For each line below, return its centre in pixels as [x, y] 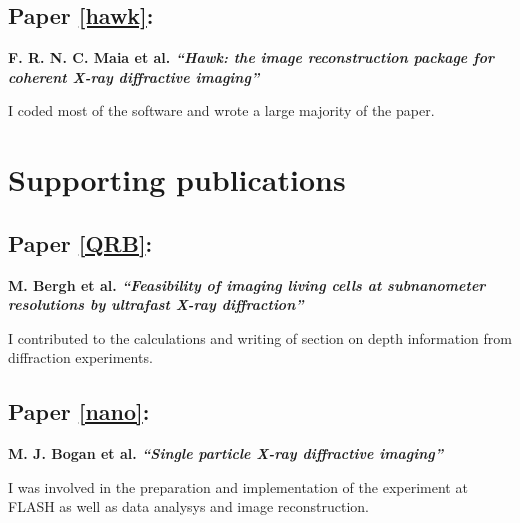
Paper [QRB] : [80, 242]
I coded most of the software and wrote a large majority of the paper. [221, 110]
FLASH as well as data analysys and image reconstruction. [188, 506]
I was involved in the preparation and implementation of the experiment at [238, 486]
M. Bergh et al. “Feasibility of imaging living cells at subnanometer [247, 284]
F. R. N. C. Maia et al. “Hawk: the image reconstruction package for [251, 57]
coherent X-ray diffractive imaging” [134, 76]
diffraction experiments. [80, 357]
